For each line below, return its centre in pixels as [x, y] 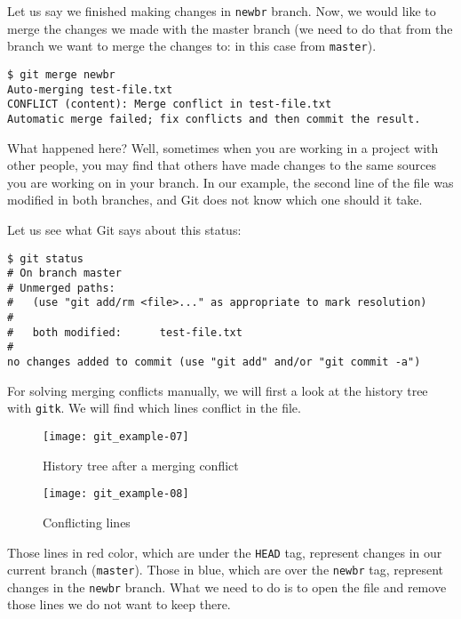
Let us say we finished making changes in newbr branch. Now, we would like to [222, 11]
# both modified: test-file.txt [125, 332]
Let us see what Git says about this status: [124, 229]
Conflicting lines [87, 522]
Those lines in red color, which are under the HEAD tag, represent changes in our [225, 552]
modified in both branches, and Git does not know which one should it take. [215, 200]
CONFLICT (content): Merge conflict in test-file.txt [170, 105]
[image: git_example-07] [116, 437]
